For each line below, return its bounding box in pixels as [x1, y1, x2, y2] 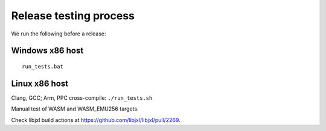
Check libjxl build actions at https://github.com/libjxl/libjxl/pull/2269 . [11, 116, 181, 123]
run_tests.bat [22, 63, 63, 70]
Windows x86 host [11, 46, 84, 56]
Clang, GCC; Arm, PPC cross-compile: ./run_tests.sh [11, 94, 153, 102]
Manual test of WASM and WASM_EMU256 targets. [11, 105, 139, 112]
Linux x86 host [11, 78, 69, 88]
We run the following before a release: [11, 30, 106, 37]
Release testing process [11, 9, 135, 22]
